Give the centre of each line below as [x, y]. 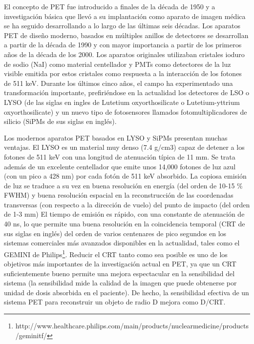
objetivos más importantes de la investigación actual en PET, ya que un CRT [120, 264]
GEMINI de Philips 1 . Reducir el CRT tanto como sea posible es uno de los [116, 253]
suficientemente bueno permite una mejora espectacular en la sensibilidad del [119, 273]
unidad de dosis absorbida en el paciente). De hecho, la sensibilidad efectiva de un [127, 292]
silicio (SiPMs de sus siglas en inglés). [60, 121]
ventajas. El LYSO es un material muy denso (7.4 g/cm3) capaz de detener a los [124, 147]
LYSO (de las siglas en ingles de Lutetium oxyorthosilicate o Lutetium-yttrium [122, 102]
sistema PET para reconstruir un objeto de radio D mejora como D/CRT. [115, 302]
